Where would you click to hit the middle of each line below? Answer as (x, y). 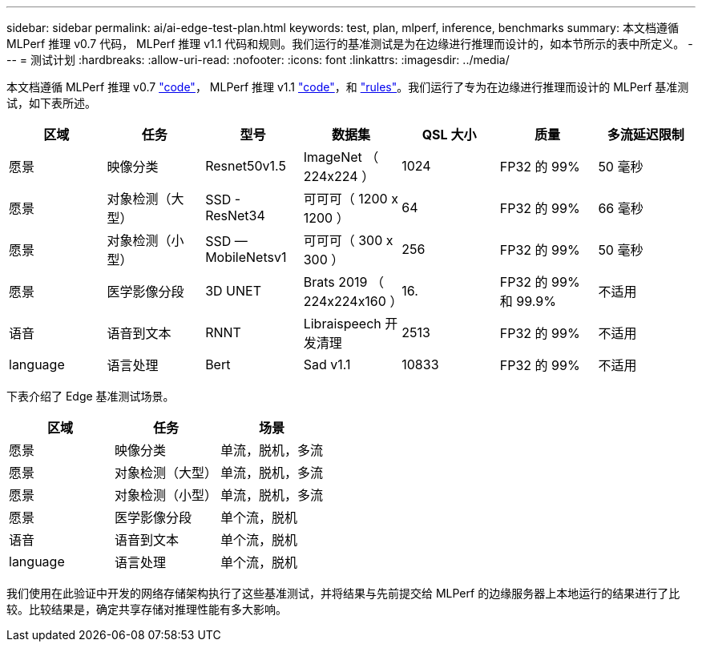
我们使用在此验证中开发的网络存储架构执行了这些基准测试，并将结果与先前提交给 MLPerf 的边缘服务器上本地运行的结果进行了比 (343, 593)
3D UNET (233, 291)
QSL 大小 (449, 135)
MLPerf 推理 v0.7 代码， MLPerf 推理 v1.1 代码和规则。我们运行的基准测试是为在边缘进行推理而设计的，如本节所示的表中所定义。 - (350, 44)
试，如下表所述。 (51, 103)
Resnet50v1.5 (246, 166)
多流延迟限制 (646, 135)
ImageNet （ (341, 157)
